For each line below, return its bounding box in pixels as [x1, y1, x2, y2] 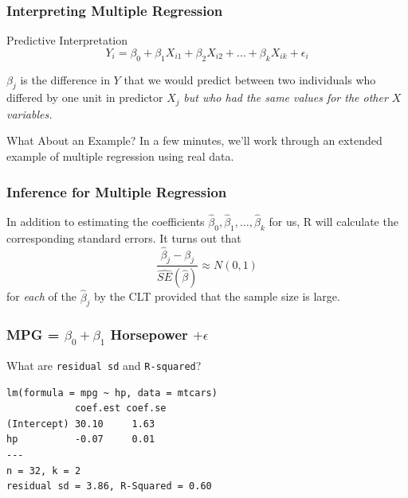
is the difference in [20, 71, 110, 88]
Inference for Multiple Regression [6, 181, 227, 201]
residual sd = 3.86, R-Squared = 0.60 [6, 480, 212, 492]
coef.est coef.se [74, 403, 167, 414]
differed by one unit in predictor [6, 89, 163, 106]
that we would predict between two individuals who [124, 71, 376, 88]
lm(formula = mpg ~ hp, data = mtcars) [6, 387, 218, 399]
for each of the [6, 288, 76, 305]
